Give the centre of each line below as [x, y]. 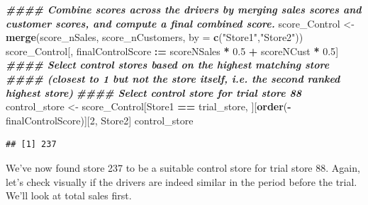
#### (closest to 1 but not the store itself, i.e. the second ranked [173, 78]
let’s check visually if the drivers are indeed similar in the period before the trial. [182, 181]
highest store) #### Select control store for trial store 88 [154, 92]
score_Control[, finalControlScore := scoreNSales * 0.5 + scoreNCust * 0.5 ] [172, 51]
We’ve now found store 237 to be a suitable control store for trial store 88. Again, [183, 167]
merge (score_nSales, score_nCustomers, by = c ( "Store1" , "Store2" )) [155, 37]
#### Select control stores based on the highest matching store [168, 65]
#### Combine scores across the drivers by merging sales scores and [184, 9]
